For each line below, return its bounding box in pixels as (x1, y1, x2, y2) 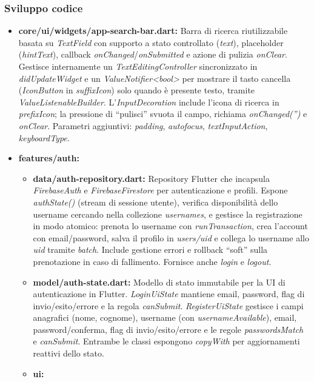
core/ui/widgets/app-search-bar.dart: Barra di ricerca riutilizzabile (18, 24, 288, 37)
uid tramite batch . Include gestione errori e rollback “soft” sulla (33, 243, 268, 256)
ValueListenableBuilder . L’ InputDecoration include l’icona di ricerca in (18, 95, 279, 108)
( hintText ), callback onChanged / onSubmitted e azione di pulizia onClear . (18, 48, 287, 61)
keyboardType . (18, 131, 70, 144)
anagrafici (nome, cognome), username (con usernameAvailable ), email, (33, 311, 297, 324)
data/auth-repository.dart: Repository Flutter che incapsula (33, 172, 270, 184)
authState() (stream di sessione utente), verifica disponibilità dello (33, 195, 278, 208)
